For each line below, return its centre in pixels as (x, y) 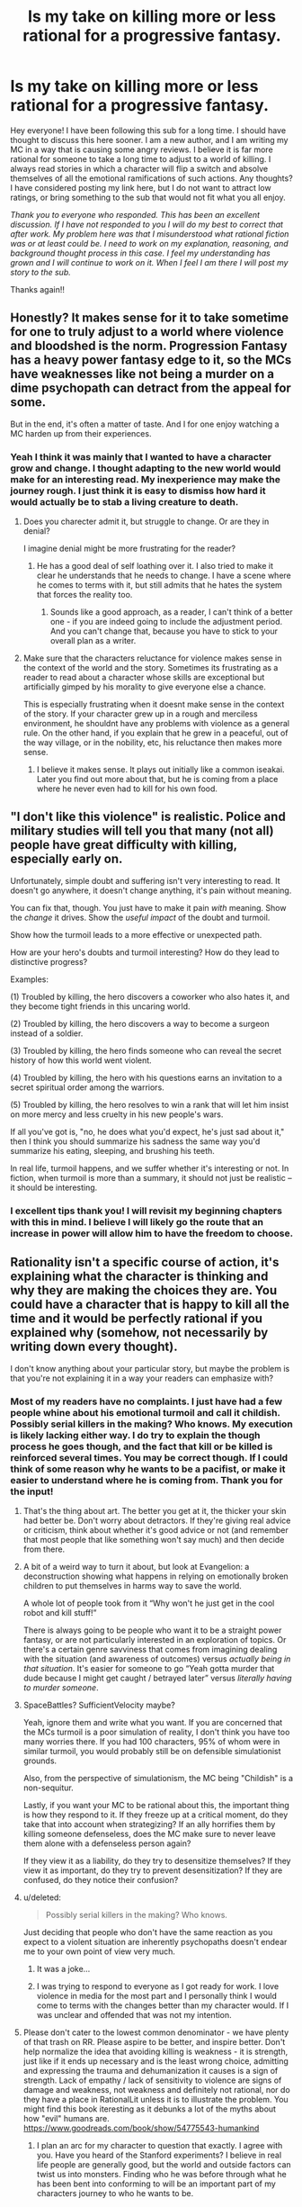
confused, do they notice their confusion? (101, 1879)
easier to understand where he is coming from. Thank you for (147, 1480)
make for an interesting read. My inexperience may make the (146, 479)
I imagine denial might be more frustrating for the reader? (129, 549)
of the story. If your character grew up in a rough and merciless (141, 714)
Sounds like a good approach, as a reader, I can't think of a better (171, 612)
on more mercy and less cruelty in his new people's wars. (117, 1114)
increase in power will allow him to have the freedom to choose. (152, 1233)
